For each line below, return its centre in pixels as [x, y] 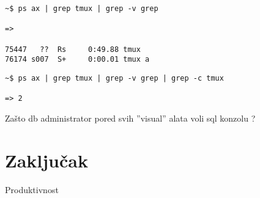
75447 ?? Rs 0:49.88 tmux [73, 49]
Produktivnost [32, 189]
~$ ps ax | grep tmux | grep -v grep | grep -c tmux [114, 78]
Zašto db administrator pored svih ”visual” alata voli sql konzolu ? [130, 118]
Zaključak [46, 160]
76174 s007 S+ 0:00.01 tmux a [77, 60]
